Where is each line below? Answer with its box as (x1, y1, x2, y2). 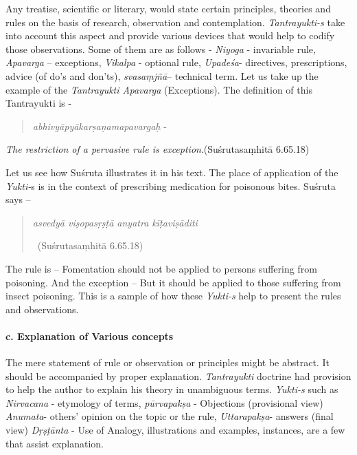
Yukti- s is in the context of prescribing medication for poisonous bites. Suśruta (5, 178, 336, 193)
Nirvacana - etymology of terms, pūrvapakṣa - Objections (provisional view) (5, 395, 323, 410)
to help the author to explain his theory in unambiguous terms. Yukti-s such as (5, 382, 338, 396)
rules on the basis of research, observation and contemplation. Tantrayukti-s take (5, 14, 345, 29)
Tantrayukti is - (5, 96, 72, 110)
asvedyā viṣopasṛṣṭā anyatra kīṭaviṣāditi (32, 215, 198, 229)
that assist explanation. (5, 436, 104, 450)
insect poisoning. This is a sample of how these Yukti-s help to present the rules (5, 288, 341, 303)
